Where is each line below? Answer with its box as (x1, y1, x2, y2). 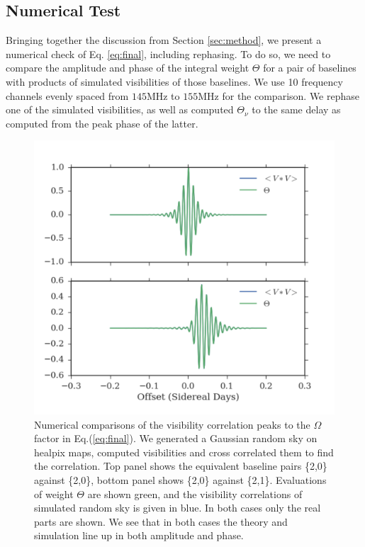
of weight (34, 486, 74, 501)
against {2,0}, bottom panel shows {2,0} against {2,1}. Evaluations (34, 473, 327, 487)
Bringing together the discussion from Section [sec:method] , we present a (6, 33, 322, 47)
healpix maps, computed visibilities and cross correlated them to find (34, 444, 334, 459)
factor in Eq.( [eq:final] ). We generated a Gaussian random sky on (34, 431, 318, 446)
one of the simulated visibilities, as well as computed (6, 102, 234, 117)
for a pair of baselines (263, 60, 356, 75)
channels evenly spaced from (6, 88, 129, 103)
